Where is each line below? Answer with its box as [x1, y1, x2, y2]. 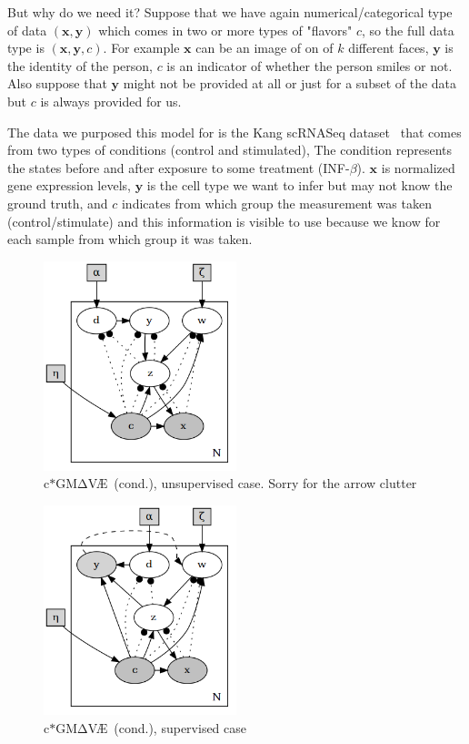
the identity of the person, [7, 56, 153, 75]
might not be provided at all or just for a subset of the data [123, 74, 457, 93]
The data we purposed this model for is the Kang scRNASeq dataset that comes [7, 122, 462, 141]
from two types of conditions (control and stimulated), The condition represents [7, 140, 452, 159]
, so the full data [362, 20, 454, 39]
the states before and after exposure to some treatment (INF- [7, 158, 350, 177]
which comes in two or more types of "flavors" [98, 20, 353, 39]
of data [7, 20, 47, 39]
